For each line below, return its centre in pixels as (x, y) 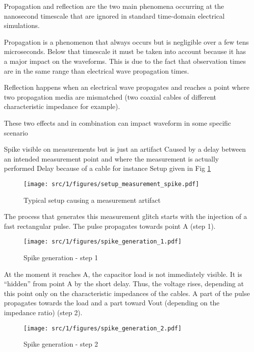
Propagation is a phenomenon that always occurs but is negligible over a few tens (127, 41)
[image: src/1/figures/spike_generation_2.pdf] (103, 328)
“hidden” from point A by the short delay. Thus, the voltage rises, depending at (124, 284)
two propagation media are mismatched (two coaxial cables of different (110, 96)
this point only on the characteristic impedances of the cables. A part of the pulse (127, 293)
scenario (16, 132)
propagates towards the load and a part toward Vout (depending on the (112, 303)
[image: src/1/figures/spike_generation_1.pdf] (103, 242)
